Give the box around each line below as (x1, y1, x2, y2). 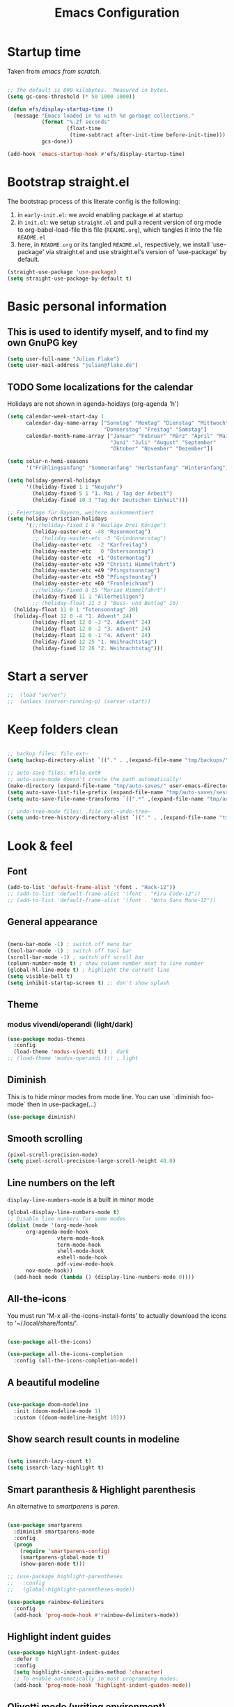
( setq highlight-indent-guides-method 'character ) (13, 1669, 164, 1676)
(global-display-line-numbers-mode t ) (7, 1209, 120, 1216)
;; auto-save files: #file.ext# (7, 769, 101, 777)
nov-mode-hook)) (25, 1267, 73, 1274)
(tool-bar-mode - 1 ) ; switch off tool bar (7, 947, 132, 954)
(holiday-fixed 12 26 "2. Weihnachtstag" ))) (32, 645, 164, 652)
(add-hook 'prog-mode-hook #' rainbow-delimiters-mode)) (13, 1612, 179, 1619)
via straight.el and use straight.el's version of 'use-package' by (45, 247, 227, 255)
